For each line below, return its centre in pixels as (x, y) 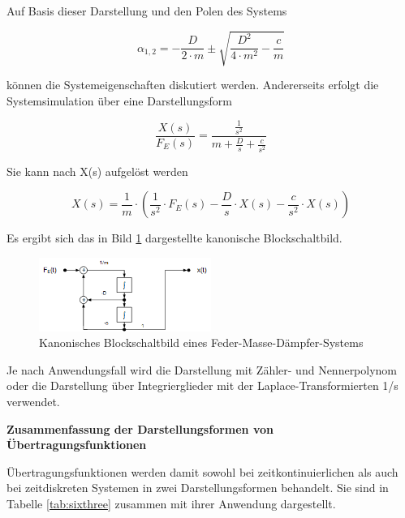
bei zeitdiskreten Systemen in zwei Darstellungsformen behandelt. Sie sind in (198, 488)
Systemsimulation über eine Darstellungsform (119, 100)
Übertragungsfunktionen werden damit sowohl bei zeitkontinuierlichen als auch (202, 471)
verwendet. (33, 402)
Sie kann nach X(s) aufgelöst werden (97, 171)
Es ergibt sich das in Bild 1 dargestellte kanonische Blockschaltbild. (174, 238)
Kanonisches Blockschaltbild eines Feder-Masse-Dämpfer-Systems (201, 342)
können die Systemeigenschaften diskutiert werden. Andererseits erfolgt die (193, 85)
